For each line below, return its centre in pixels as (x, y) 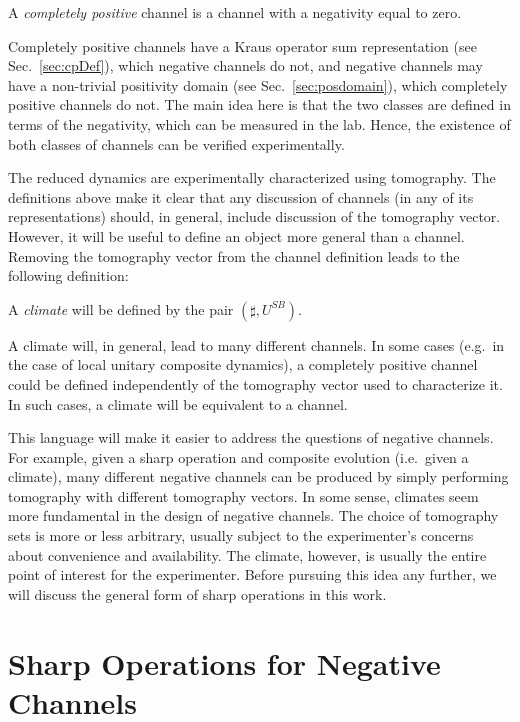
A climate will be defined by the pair (121, 308)
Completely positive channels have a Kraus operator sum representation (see (242, 45)
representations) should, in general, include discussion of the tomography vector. (254, 216)
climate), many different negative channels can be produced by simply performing (258, 476)
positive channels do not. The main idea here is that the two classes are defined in (259, 104)
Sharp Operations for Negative (224, 662)
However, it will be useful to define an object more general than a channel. (236, 235)
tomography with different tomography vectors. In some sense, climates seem (243, 495)
